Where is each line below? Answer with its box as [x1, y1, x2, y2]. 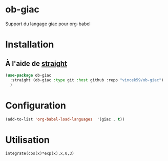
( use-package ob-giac [5, 73, 52, 78]
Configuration [5, 99, 67, 111]
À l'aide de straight [5, 59, 68, 68]
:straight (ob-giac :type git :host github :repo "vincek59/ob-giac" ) [10, 77, 164, 83]
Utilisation [5, 134, 50, 146]
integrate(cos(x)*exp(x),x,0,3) [5, 151, 74, 156]
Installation [5, 39, 54, 50]
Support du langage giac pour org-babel [5, 21, 91, 27]
